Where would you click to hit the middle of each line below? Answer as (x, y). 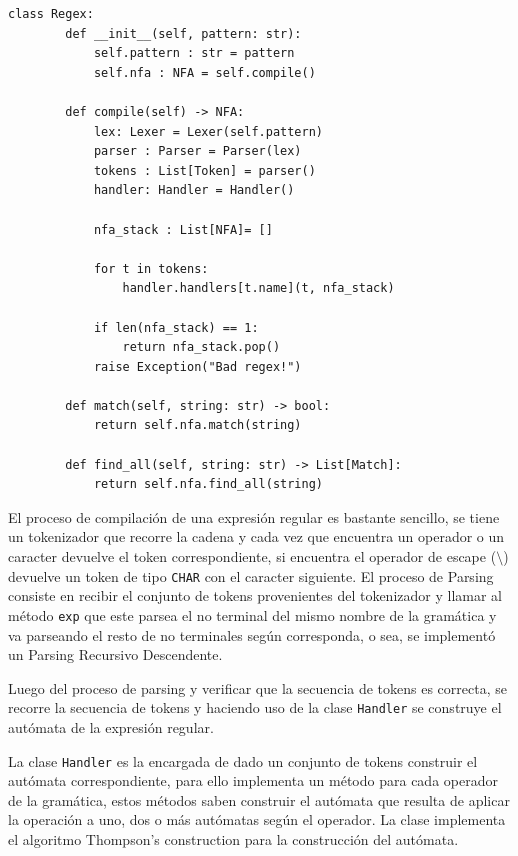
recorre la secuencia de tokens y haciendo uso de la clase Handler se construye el (255, 707)
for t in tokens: (151, 268)
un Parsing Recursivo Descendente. (115, 654)
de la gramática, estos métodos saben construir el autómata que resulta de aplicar (259, 799)
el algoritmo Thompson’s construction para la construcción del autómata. (233, 839)
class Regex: (51, 14)
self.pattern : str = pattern (194, 53)
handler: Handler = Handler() (194, 190)
